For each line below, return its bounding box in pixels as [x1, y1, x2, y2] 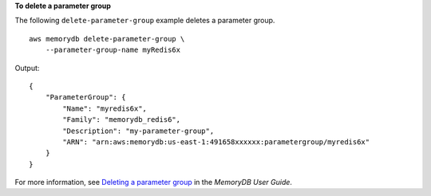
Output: [14, 63, 40, 73]
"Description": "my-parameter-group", [62, 126, 215, 135]
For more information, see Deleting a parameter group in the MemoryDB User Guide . [14, 178, 293, 187]
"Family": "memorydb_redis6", [62, 116, 181, 124]
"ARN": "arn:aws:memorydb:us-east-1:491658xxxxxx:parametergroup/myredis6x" [62, 137, 370, 147]
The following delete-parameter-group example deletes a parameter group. [14, 16, 275, 25]
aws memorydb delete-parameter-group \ [29, 34, 185, 43]
